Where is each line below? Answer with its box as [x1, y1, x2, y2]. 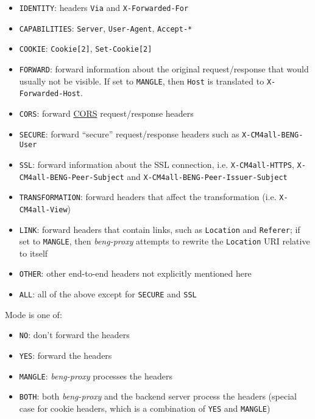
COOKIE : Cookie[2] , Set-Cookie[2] [19, 42, 152, 55]
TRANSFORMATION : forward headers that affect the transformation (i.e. [19, 190, 277, 203]
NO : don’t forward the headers [19, 328, 130, 341]
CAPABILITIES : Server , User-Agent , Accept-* [19, 21, 193, 34]
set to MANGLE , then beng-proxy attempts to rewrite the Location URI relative [19, 235, 310, 248]
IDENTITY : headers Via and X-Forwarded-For [19, 1, 189, 13]
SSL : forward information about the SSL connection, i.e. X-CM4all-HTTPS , [19, 158, 294, 170]
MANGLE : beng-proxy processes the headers [19, 369, 172, 382]
